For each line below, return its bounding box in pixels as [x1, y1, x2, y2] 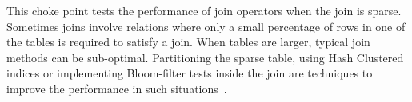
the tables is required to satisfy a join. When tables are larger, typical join [6, 33, 370, 50]
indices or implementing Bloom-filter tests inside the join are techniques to [6, 65, 373, 81]
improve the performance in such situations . [6, 80, 227, 96]
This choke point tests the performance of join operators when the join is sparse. [6, 2, 402, 18]
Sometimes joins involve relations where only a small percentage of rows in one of [6, 18, 406, 34]
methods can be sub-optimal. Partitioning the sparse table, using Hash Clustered [6, 49, 404, 65]
